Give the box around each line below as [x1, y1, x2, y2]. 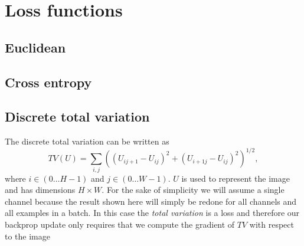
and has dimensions [5, 183, 76, 196]
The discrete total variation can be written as [5, 135, 169, 147]
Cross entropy [5, 73, 92, 91]
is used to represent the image [181, 172, 290, 184]
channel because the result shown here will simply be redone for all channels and [5, 195, 297, 207]
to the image [5, 229, 50, 242]
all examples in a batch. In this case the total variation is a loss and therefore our [5, 206, 300, 219]
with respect [249, 218, 294, 230]
